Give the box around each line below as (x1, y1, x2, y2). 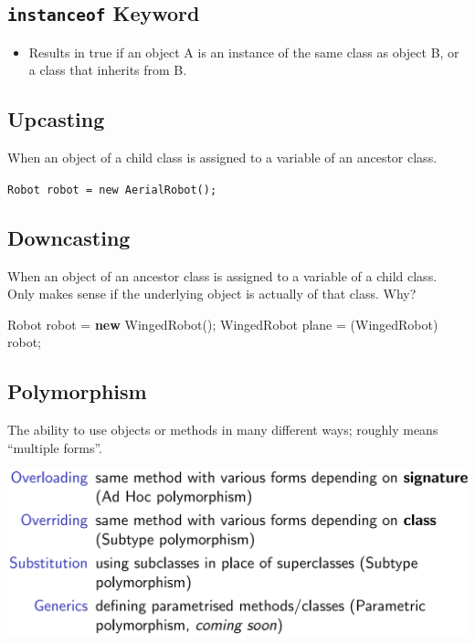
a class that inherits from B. (28, 60, 187, 79)
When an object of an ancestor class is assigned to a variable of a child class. (7, 266, 438, 285)
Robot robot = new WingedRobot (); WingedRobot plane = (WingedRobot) (7, 314, 438, 333)
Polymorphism (7, 377, 147, 406)
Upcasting (7, 105, 105, 133)
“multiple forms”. (7, 437, 102, 457)
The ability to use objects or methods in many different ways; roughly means (7, 420, 438, 439)
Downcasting (7, 223, 131, 251)
